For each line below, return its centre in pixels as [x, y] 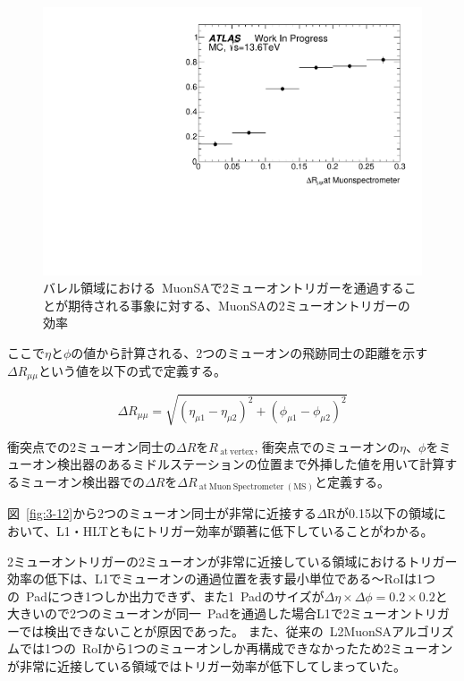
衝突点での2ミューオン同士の [92, 446]
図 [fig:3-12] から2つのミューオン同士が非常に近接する [162, 513]
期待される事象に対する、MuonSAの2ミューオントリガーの [239, 305]
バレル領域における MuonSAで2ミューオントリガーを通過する [224, 288]
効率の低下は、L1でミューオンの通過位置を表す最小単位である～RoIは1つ [221, 579]
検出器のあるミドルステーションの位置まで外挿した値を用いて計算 [251, 464]
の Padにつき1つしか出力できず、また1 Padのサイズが [166, 596]
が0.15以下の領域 [385, 513]
